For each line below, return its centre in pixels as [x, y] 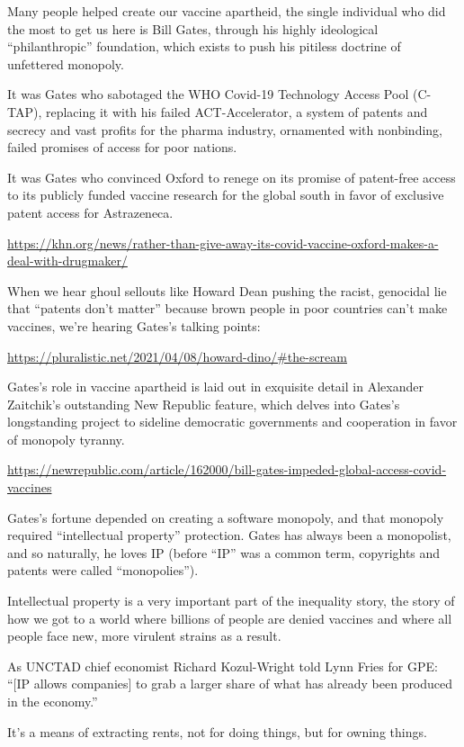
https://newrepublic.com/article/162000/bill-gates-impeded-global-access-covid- [227, 469]
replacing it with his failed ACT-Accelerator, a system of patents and [236, 111]
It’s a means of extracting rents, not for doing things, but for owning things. [217, 731]
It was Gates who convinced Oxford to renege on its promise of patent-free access [232, 177]
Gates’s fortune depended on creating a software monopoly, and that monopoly [226, 517]
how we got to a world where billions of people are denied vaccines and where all [230, 618]
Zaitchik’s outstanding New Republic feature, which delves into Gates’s [204, 404]
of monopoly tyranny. [66, 439]
